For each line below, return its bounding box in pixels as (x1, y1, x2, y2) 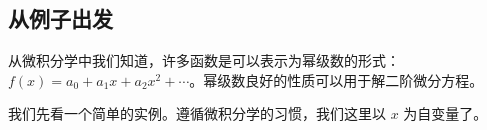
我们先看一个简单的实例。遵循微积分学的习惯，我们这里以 (8, 103, 386, 124)
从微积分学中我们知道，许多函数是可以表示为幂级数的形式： (8, 50, 400, 71)
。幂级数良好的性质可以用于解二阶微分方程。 (189, 69, 484, 90)
